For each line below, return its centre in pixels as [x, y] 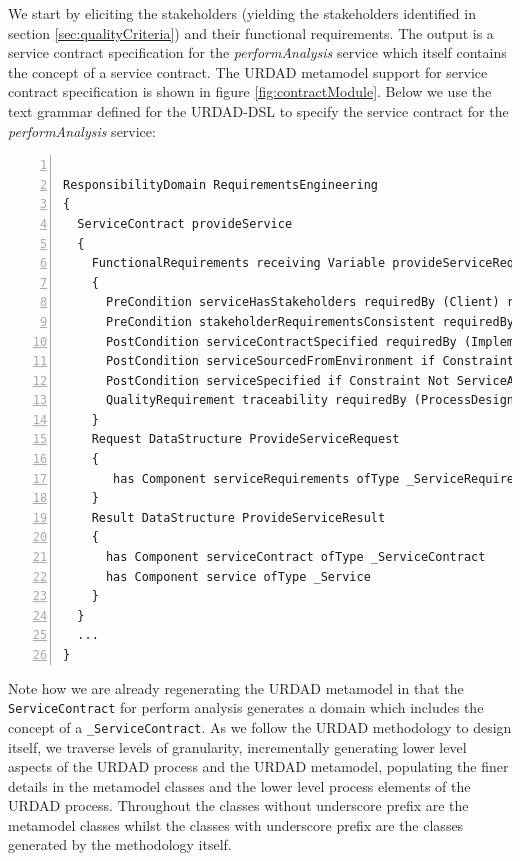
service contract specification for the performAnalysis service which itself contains [257, 52]
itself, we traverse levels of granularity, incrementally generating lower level [237, 746]
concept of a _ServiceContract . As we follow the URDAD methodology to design [260, 726]
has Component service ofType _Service [238, 576]
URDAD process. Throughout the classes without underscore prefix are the [238, 805]
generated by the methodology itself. [120, 844]
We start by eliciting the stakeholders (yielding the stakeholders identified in [242, 13]
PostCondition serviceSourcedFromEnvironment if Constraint [310, 361]
